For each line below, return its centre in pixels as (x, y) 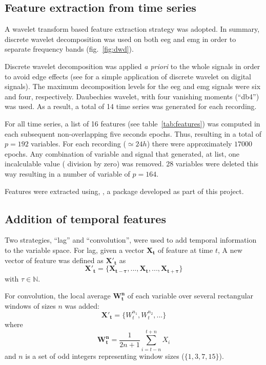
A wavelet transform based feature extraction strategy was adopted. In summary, (132, 29)
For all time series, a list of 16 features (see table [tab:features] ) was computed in (132, 123)
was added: (82, 305)
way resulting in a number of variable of (67, 173)
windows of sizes (30, 305)
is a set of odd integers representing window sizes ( (105, 356)
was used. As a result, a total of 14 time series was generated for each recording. (131, 106)
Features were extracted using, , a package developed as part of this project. (124, 191)
